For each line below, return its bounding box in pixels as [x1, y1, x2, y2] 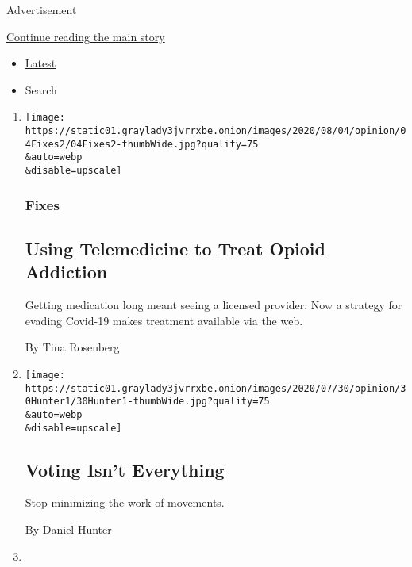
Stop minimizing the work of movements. [25, 494, 225, 511]
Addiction [25, 259, 108, 284]
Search [25, 81, 57, 98]
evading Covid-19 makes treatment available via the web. [25, 312, 303, 328]
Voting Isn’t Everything [25, 457, 225, 481]
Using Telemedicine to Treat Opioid [25, 236, 325, 260]
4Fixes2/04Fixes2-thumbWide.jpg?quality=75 [25, 138, 259, 150]
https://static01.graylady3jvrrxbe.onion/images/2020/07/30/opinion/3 [25, 382, 406, 394]
